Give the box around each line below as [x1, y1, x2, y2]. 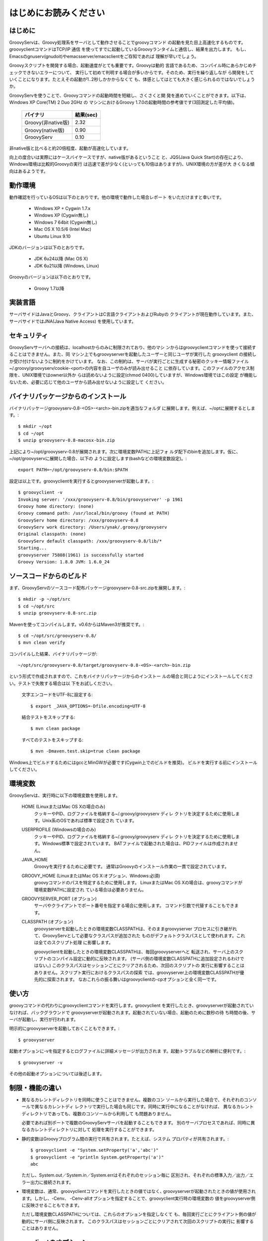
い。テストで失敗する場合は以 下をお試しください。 [9, 680, 115, 686]
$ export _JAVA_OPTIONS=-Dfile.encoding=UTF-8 [30, 703, 146, 709]
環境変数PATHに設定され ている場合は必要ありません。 [34, 887, 146, 893]
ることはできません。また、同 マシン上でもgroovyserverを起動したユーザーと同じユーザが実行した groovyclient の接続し [9, 351, 257, 357]
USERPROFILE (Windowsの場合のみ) [21, 827, 96, 832]
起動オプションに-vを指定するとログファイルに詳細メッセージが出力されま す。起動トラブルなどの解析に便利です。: [9, 1048, 246, 1054]
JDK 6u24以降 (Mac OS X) [34, 256, 88, 262]
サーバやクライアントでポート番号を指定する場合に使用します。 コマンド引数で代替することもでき [34, 902, 235, 908]
